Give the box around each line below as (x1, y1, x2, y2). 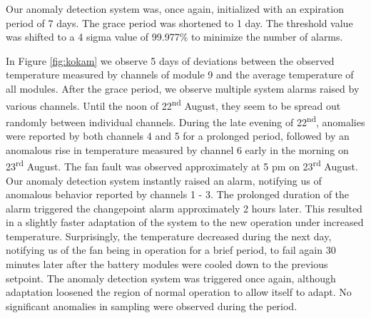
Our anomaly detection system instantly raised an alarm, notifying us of (6, 173, 322, 188)
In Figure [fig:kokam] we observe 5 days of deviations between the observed (6, 53, 335, 68)
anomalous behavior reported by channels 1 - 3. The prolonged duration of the (6, 187, 350, 202)
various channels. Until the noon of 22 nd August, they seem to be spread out (6, 96, 341, 113)
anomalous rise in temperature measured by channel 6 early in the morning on (6, 142, 349, 157)
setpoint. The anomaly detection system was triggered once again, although (6, 270, 336, 285)
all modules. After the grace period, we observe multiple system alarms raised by (6, 81, 360, 96)
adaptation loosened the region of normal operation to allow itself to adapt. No (6, 284, 352, 299)
